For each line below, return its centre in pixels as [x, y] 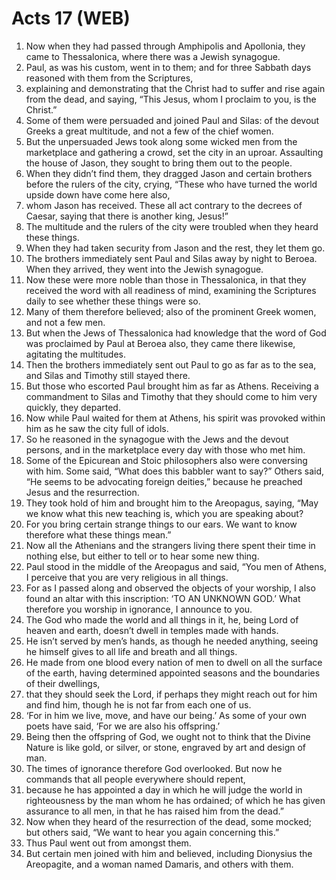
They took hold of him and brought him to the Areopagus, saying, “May [172, 503]
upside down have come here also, [98, 194]
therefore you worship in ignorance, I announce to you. [139, 609]
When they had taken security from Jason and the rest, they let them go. [175, 248]
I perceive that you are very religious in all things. [127, 577]
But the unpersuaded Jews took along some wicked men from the [161, 141]
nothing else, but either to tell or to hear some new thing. [142, 556]
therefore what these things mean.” [98, 534]
